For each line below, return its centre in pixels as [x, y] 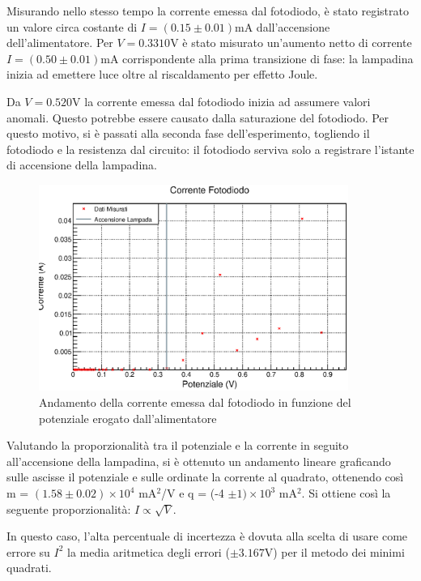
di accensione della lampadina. [82, 165]
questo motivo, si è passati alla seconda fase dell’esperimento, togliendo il [188, 133]
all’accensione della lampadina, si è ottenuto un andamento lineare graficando [199, 461]
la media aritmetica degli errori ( [149, 551]
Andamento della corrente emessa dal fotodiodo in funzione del [195, 402]
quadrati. [29, 568]
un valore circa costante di [72, 26]
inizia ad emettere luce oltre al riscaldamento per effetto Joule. [162, 74]
